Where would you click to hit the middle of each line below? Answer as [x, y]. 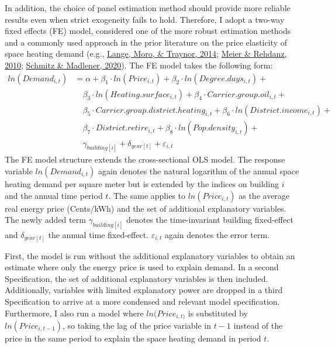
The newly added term [45, 220]
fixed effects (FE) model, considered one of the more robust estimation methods [148, 31]
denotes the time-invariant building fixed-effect [210, 220]
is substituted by [218, 313]
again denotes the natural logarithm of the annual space [198, 170]
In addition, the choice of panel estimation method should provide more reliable [148, 8]
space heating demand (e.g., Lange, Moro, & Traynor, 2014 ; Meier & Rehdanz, [146, 54]
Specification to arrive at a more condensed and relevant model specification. [142, 301]
